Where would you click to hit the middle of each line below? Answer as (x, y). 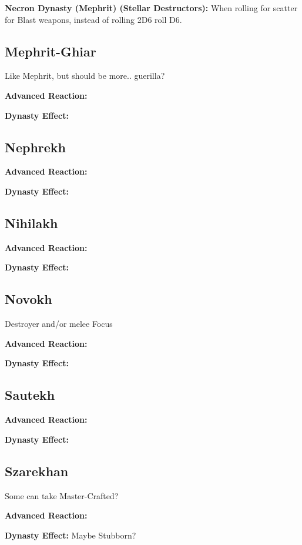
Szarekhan (37, 471)
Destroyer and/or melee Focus (59, 324)
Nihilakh (31, 223)
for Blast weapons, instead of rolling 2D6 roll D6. (93, 19)
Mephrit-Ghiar (51, 51)
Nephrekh (35, 147)
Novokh (28, 299)
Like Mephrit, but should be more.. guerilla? (85, 76)
